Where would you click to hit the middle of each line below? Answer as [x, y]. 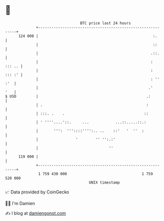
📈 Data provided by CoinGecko [37, 192]
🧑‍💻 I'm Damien [20, 203]
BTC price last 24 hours [106, 23]
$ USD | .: [78, 96]
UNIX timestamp [104, 182]
